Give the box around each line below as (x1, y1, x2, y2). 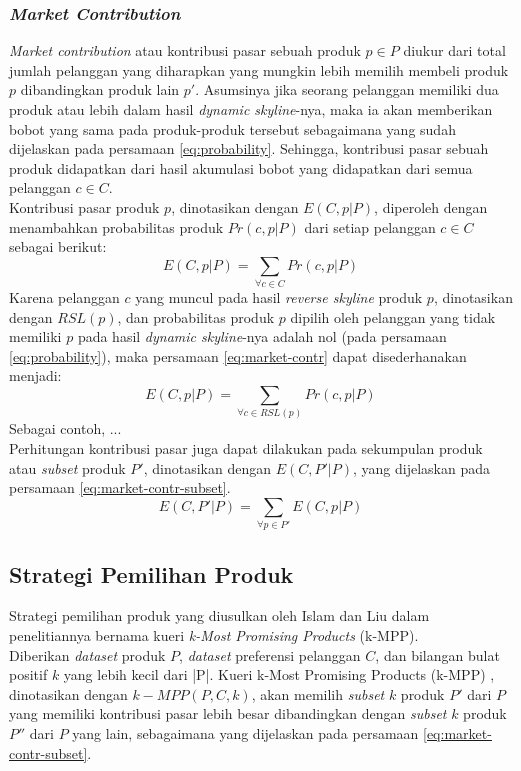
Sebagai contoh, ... (9, 418, 122, 439)
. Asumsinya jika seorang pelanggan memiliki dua (195, 79, 499, 100)
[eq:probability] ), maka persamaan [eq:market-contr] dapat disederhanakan (9, 345, 467, 366)
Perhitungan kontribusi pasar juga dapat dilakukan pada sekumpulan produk (9, 438, 483, 459)
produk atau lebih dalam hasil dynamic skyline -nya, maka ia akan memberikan (9, 99, 493, 119)
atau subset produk (9, 457, 126, 478)
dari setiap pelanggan (304, 216, 436, 237)
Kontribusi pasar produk (9, 196, 160, 217)
